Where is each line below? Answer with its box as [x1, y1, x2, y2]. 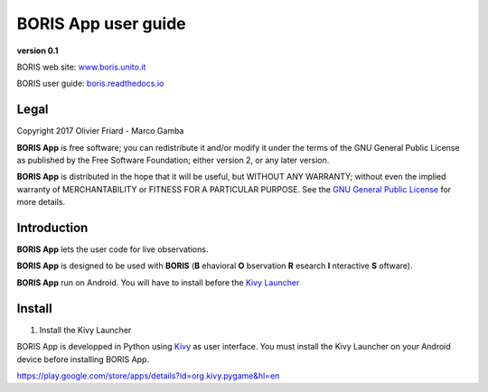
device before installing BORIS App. [16, 353, 149, 365]
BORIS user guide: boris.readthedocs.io [16, 78, 164, 89]
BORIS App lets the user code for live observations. [16, 244, 209, 255]
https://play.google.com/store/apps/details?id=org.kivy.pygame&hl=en [16, 370, 280, 381]
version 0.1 [16, 45, 59, 56]
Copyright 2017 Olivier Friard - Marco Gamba [16, 126, 184, 136]
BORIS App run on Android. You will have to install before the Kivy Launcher [16, 276, 300, 288]
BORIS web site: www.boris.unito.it [16, 61, 146, 72]
